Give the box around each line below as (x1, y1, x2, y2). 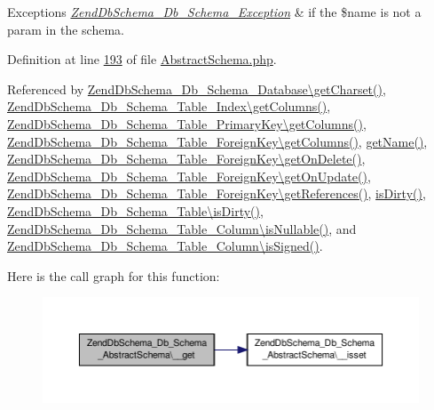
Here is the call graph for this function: (7, 266, 220, 285)
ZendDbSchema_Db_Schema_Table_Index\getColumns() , (7, 97, 331, 116)
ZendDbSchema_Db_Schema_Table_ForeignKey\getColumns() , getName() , (7, 132, 428, 150)
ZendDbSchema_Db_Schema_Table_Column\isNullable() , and (7, 219, 357, 237)
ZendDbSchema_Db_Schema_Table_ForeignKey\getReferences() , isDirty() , (7, 184, 426, 203)
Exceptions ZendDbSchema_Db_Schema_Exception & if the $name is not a (7, 3, 422, 20)
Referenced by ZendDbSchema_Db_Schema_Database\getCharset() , (7, 79, 386, 98)
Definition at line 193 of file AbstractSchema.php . (7, 50, 277, 68)
